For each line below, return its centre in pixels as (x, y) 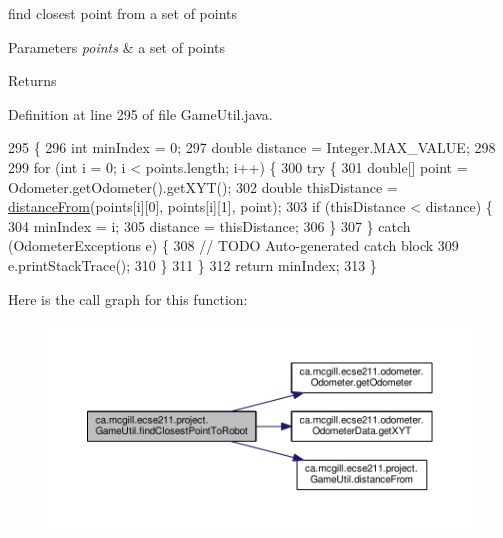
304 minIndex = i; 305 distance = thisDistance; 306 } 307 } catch (209, 225)
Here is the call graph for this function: (128, 298)
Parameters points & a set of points (117, 46)
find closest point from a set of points (123, 13)
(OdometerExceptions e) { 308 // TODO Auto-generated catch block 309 (233, 245)
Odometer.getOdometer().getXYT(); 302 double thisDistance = (203, 186)
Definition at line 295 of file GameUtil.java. (140, 113)
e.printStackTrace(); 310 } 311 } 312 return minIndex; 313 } (192, 264)
